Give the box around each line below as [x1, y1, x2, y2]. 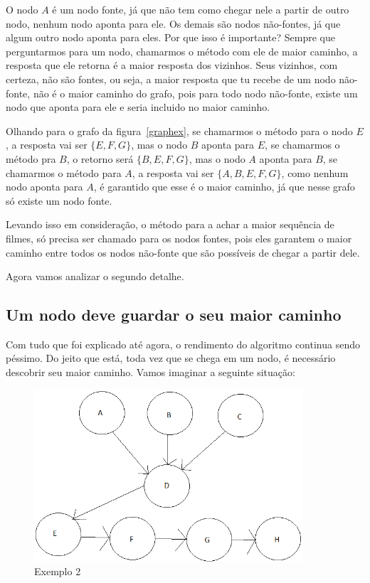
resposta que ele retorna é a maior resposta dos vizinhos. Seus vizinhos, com [6, 58, 338, 73]
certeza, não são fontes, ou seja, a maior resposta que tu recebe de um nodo [6, 71, 336, 86]
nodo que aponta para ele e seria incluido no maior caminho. [6, 100, 270, 114]
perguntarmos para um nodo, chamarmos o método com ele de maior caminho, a [6, 43, 358, 58]
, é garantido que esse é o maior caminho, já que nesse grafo [93, 179, 355, 194]
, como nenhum [281, 165, 349, 180]
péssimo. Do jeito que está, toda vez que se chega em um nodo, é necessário [6, 351, 336, 365]
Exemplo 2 [34, 564, 81, 579]
